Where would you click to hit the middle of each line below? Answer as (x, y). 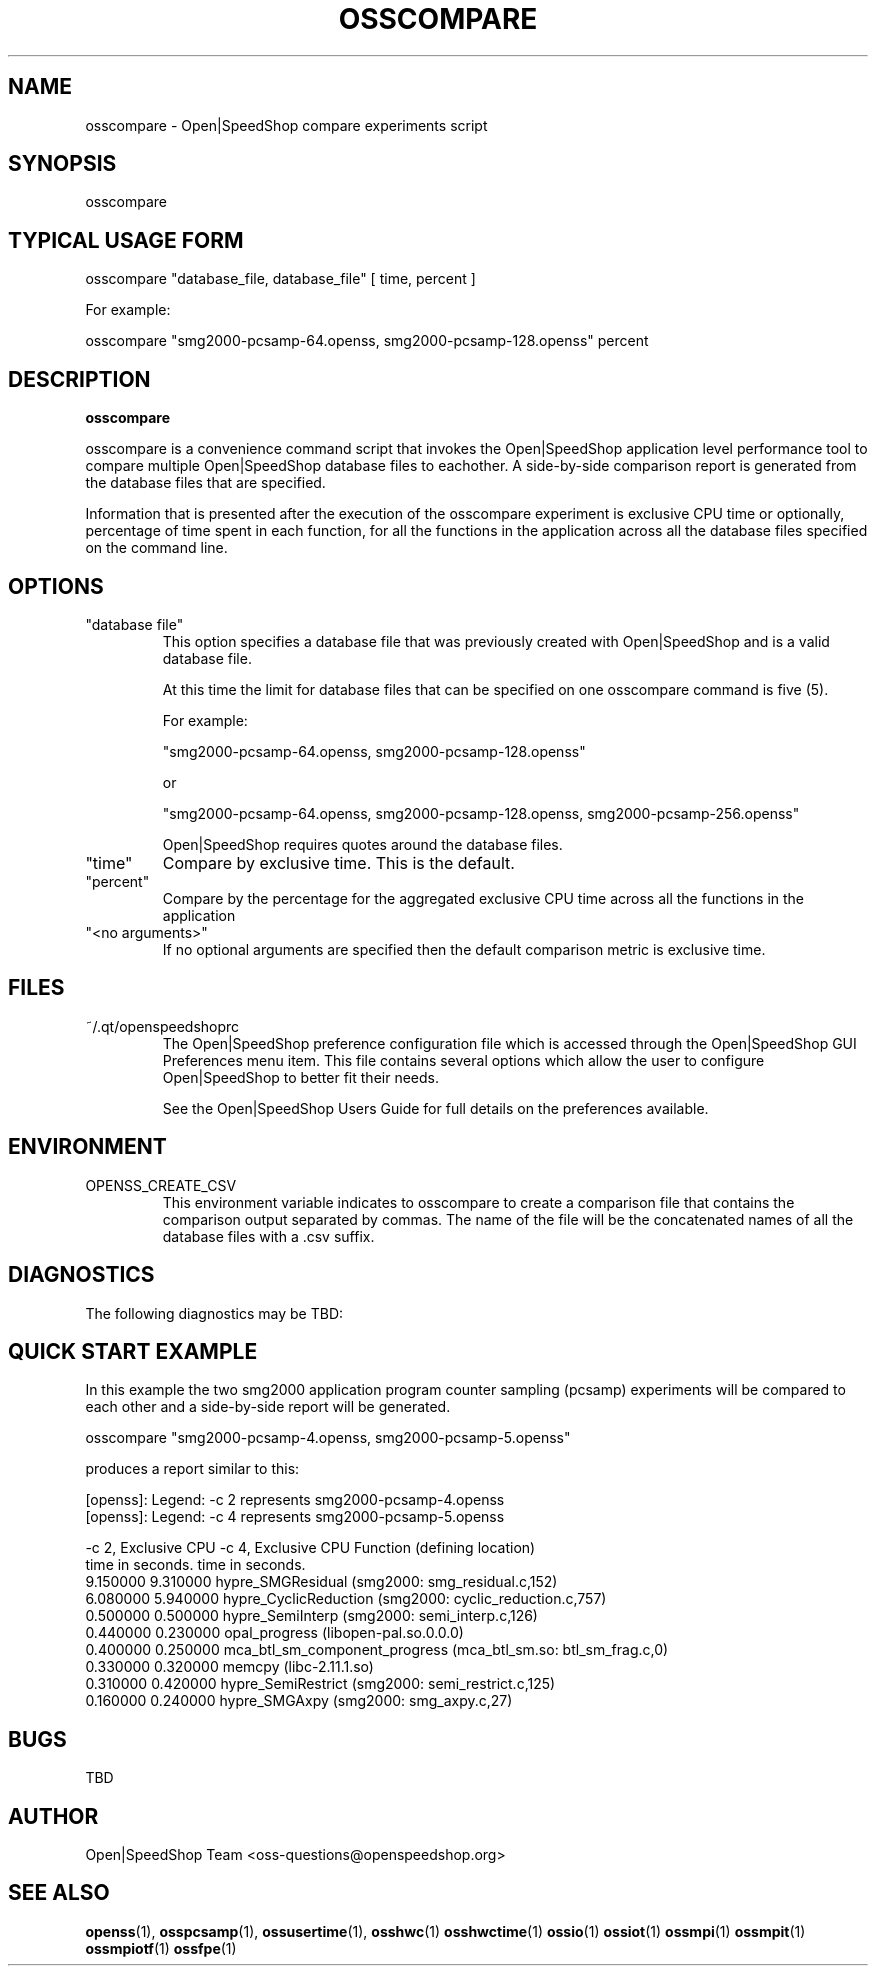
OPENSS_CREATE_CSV (161, 1185)
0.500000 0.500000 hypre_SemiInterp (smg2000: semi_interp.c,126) (311, 1616)
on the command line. (156, 548)
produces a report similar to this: (192, 1469)
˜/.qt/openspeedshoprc (162, 1026)
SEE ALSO (59, 1893)
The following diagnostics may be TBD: (214, 1313)
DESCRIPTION (79, 379)
